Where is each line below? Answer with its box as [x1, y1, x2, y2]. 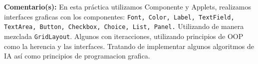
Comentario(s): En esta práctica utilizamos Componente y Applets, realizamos [4, 1, 251, 11]
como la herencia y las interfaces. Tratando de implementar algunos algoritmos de [4, 40, 254, 51]
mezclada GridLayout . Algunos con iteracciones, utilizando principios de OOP [4, 30, 244, 41]
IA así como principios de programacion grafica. [4, 50, 150, 61]
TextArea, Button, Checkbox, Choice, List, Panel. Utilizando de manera [4, 21, 244, 31]
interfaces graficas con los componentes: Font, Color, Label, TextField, [4, 11, 235, 21]
